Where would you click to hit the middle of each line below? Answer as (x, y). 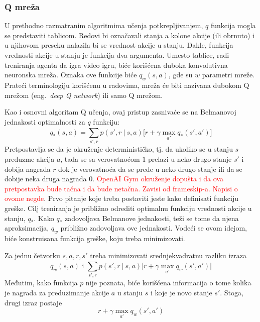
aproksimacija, (27, 228)
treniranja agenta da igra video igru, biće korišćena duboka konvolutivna (116, 65)
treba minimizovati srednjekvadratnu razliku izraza (168, 255)
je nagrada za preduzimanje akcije (57, 292)
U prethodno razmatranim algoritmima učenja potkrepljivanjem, (104, 25)
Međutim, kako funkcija (41, 283)
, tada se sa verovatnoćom (100, 159)
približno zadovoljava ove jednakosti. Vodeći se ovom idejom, (154, 228)
